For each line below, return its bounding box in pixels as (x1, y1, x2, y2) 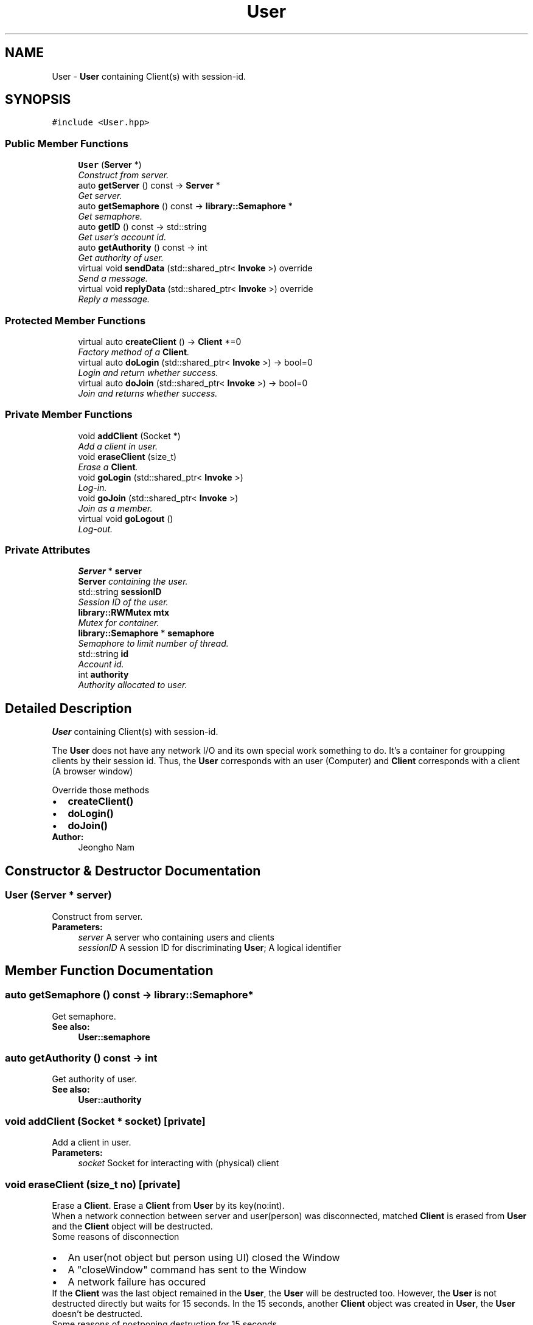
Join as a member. (78, 503, 153, 513)
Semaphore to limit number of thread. (78, 638, 229, 649)
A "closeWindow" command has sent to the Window (68, 1263, 307, 1276)
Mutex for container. (78, 617, 159, 628)
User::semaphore (78, 1031, 150, 1042)
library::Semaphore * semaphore (78, 628, 215, 639)
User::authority (78, 1094, 142, 1105)
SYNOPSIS (5, 92, 71, 108)
